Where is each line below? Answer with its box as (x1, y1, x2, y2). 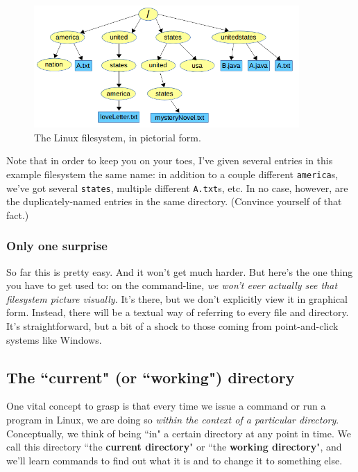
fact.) (6, 207, 29, 222)
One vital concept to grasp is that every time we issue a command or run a (6, 399, 326, 413)
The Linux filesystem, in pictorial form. (34, 130, 201, 144)
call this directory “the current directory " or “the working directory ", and (6, 439, 342, 454)
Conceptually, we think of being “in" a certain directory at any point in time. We (6, 426, 351, 440)
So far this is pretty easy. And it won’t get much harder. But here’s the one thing (6, 264, 353, 279)
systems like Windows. (6, 332, 102, 347)
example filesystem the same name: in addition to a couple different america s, (6, 166, 339, 181)
